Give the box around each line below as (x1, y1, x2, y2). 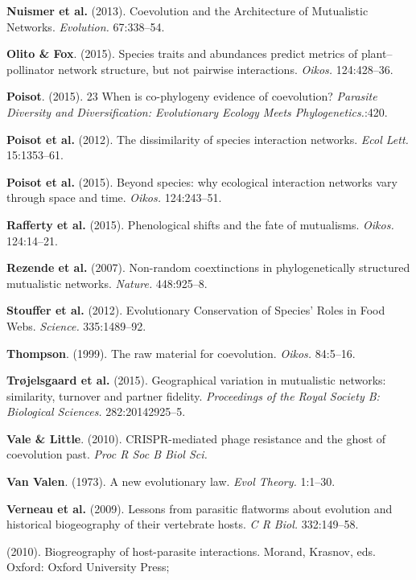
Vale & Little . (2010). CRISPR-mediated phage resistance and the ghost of (6, 430, 386, 446)
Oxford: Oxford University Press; (6, 558, 170, 575)
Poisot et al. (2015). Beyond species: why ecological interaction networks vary (6, 173, 397, 190)
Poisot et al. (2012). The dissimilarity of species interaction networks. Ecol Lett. (6, 130, 409, 147)
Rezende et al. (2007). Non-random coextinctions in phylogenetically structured (6, 259, 410, 276)
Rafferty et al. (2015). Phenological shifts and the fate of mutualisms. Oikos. (6, 216, 394, 232)
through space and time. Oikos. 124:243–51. (6, 189, 222, 206)
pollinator (6, 60, 55, 77)
